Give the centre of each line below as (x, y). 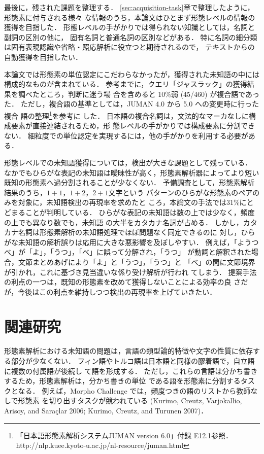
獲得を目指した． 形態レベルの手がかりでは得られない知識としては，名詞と (129, 27)
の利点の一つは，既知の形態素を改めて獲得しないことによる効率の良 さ (123, 282)
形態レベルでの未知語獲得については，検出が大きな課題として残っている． (128, 162)
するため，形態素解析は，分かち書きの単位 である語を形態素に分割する (122, 381)
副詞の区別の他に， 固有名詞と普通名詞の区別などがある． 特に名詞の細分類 (131, 37)
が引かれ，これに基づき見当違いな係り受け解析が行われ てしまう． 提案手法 (130, 272)
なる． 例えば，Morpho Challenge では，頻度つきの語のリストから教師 (134, 390)
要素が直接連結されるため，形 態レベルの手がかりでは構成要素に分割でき (133, 126)
